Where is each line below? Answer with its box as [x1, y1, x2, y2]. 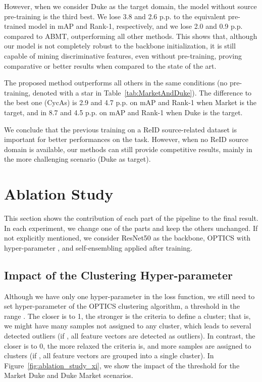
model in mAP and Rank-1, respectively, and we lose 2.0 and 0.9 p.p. [28, 21, 243, 31]
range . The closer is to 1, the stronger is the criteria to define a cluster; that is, [4, 310, 251, 321]
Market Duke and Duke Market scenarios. [4, 370, 133, 380]
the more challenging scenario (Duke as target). [4, 154, 151, 164]
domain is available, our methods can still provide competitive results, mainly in [4, 144, 252, 154]
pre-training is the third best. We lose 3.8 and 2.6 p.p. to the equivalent [4, 11, 226, 21]
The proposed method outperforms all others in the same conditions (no [4, 77, 228, 88]
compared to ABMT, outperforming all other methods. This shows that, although [4, 30, 257, 41]
